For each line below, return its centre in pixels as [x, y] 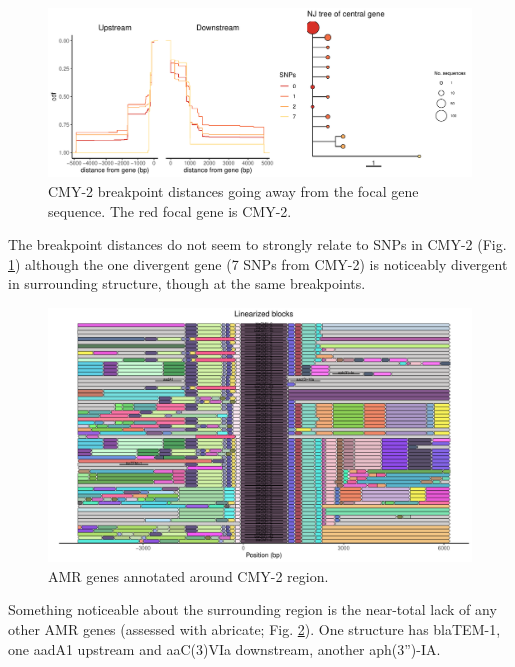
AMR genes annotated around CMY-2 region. [188, 575]
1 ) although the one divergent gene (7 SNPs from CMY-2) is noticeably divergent [258, 263]
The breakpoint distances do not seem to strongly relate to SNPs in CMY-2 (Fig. [257, 244]
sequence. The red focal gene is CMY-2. [170, 210]
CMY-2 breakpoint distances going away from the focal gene [233, 190]
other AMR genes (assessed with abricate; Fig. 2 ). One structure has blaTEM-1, [254, 628]
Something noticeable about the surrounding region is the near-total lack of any [252, 609]
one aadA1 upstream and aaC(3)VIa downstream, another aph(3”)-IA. [224, 648]
